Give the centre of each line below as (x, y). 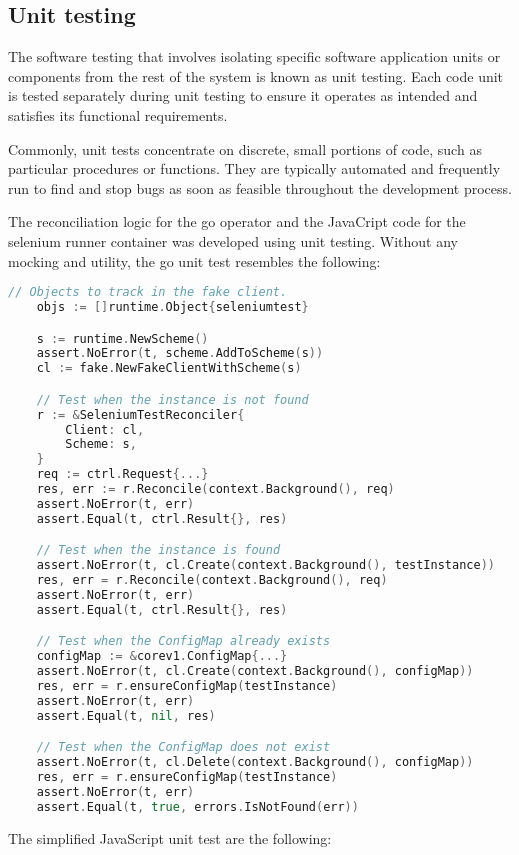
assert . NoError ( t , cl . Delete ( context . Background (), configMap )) (255, 762)
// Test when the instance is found (158, 550)
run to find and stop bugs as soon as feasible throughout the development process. (260, 187)
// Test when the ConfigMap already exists (183, 641)
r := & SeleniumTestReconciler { (140, 414)
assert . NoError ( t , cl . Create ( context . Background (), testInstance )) (265, 565)
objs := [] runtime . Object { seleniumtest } (172, 307)
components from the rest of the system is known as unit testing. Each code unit (256, 75)
